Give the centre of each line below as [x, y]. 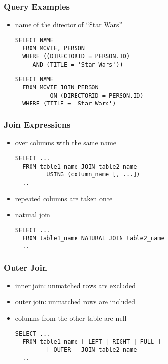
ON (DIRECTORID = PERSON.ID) [97, 95]
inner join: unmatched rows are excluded [76, 285]
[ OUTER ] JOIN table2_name [92, 350]
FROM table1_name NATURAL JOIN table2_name [93, 238]
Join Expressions [37, 124]
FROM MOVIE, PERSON [53, 48]
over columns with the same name [66, 143]
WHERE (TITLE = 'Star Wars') [69, 104]
